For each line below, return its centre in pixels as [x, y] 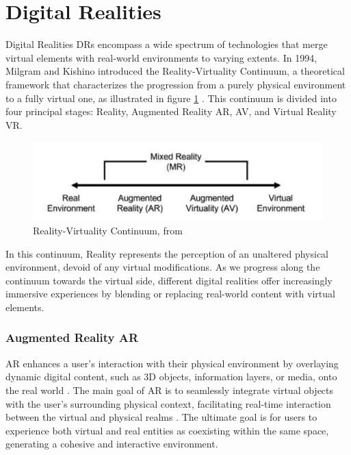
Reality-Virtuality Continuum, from [108, 230]
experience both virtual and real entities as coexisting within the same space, [167, 430]
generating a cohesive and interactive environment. [112, 444]
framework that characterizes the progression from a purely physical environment [176, 84]
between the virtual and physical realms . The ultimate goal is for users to [161, 417]
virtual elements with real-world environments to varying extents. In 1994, [161, 57]
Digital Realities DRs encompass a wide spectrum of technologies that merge [167, 44]
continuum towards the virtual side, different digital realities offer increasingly [169, 280]
